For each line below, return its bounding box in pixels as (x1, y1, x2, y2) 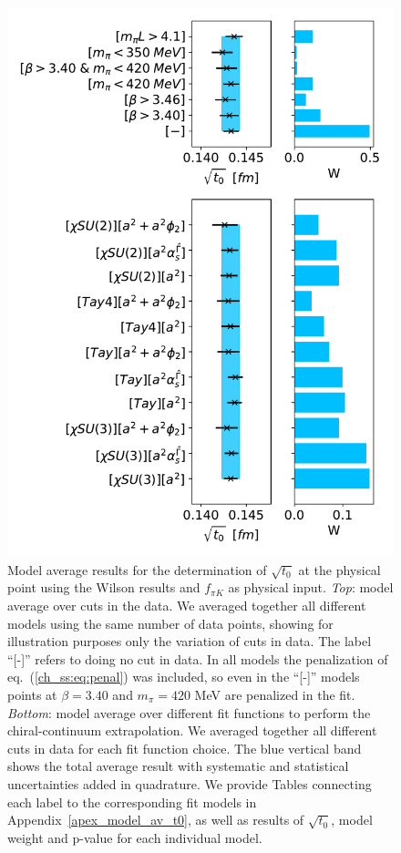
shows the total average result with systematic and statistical (7, 756, 349, 776)
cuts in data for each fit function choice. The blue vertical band (7, 738, 362, 757)
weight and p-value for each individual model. (7, 827, 262, 847)
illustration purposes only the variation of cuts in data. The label (7, 632, 372, 651)
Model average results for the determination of (7, 560, 267, 579)
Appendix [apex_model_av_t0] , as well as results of (7, 810, 304, 829)
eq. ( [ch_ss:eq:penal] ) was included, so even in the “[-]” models (7, 667, 360, 686)
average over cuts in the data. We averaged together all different (7, 595, 366, 614)
